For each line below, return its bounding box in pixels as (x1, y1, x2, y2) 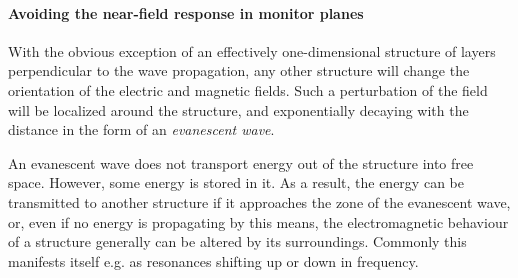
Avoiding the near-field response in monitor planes (8, 2, 364, 23)
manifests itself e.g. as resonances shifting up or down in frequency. (8, 250, 419, 271)
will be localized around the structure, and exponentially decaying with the (8, 99, 469, 120)
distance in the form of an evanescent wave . (8, 119, 275, 140)
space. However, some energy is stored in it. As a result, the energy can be (8, 172, 464, 193)
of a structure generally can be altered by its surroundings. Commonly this (8, 231, 467, 252)
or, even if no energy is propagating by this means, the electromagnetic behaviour (8, 211, 509, 232)
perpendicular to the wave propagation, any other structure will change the (8, 60, 470, 81)
